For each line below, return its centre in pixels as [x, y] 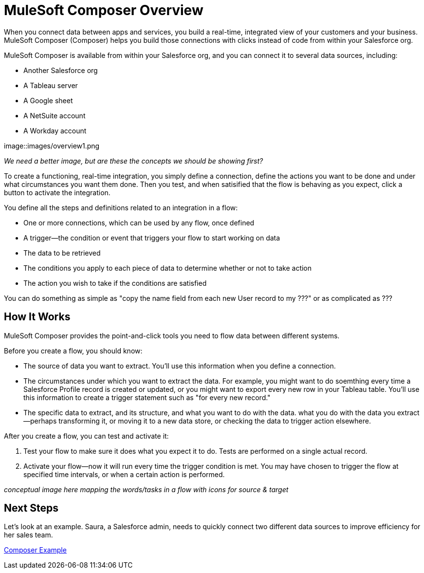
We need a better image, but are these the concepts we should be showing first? [134, 161]
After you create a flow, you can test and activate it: [86, 436]
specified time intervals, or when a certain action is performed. [124, 474]
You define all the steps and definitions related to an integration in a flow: [121, 207]
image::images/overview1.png [52, 146]
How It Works [37, 317]
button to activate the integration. [57, 192]
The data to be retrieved [62, 253]
